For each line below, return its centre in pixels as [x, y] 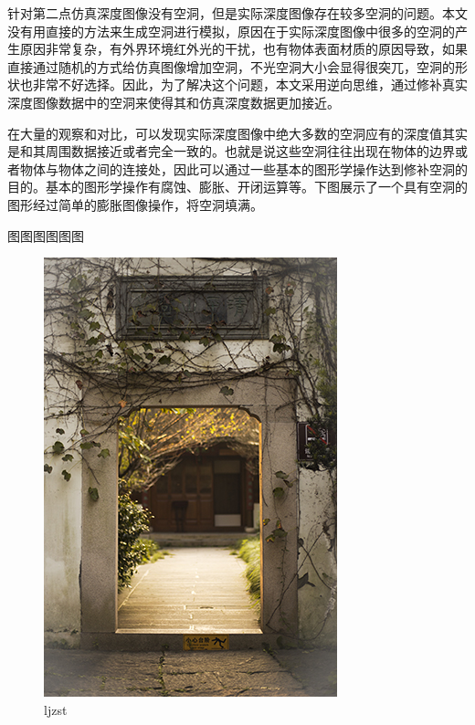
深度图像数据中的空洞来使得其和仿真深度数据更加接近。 [174, 102]
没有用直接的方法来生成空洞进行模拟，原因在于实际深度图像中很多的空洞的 [231, 31]
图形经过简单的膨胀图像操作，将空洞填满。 [135, 204]
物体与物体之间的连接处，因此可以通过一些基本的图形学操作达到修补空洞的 [243, 168]
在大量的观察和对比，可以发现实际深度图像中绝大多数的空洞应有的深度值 [225, 133]
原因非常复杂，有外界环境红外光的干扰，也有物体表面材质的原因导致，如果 [243, 49]
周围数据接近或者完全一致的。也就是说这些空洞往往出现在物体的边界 [250, 151]
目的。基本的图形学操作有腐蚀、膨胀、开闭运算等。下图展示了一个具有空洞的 [237, 187]
